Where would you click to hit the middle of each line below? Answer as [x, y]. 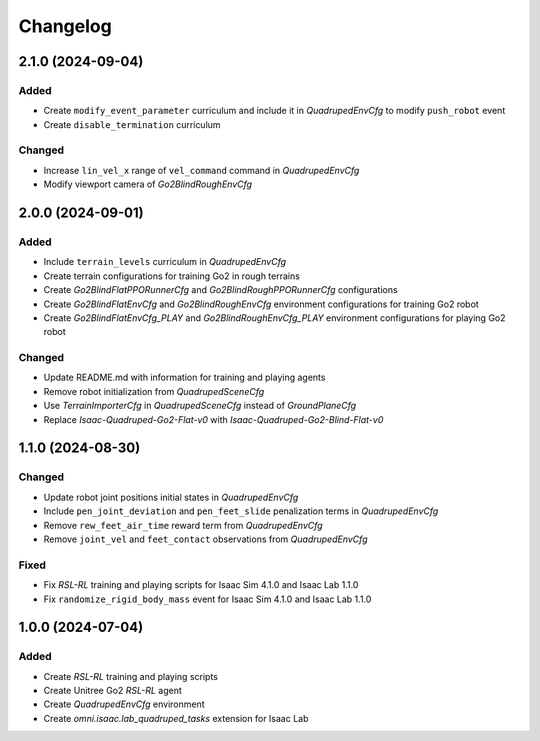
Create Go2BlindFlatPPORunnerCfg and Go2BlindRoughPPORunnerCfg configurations [221, 290]
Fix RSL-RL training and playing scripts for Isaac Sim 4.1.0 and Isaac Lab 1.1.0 [201, 585]
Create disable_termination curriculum [132, 124]
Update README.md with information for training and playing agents [184, 377]
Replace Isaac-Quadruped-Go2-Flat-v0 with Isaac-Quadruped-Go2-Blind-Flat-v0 [213, 419]
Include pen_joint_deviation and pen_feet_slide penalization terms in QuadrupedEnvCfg [241, 511]
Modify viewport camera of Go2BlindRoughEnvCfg [148, 184]
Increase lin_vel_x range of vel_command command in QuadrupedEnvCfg [201, 170]
